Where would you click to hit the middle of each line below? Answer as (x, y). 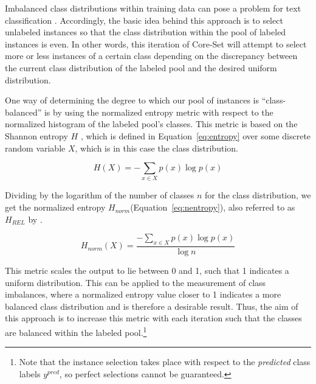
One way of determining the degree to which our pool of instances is (132, 100)
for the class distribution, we (258, 195)
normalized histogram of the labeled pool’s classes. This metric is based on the (151, 124)
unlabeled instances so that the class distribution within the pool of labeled (146, 32)
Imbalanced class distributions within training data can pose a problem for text (153, 8)
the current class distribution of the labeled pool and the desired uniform (141, 67)
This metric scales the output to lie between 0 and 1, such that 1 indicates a (147, 271)
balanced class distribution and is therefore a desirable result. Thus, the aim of (152, 306)
